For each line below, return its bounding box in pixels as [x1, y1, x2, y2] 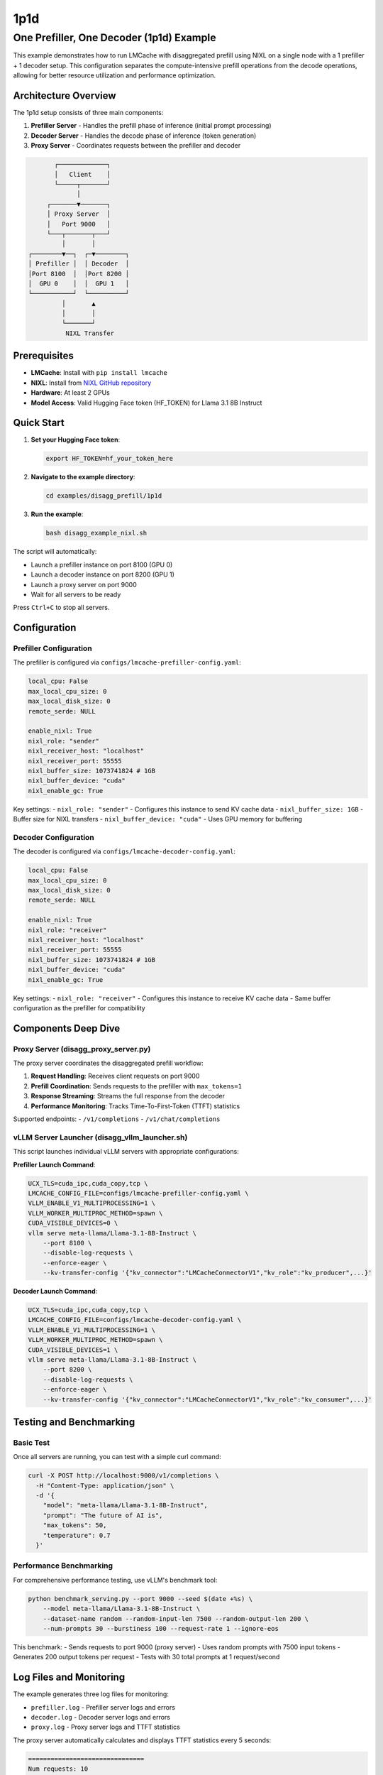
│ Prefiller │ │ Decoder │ [28, 260, 130, 268]
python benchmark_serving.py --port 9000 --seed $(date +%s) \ [28, 1595, 253, 1602]
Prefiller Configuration [13, 643, 92, 653]
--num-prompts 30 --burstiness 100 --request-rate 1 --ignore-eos [43, 1624, 279, 1632]
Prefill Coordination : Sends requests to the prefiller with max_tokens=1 [30, 1081, 243, 1090]
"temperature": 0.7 [43, 1531, 111, 1539]
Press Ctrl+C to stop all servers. [13, 603, 110, 612]
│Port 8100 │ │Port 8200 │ [28, 270, 130, 278]
